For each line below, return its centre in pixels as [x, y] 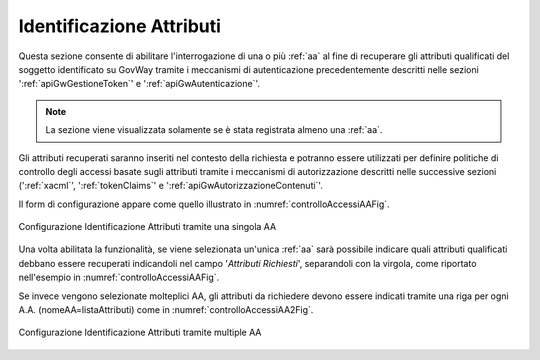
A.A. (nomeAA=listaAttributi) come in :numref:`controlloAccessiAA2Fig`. [166, 310]
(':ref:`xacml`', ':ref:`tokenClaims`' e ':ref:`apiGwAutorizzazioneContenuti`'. [171, 186]
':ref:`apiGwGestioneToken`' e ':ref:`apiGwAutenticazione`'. [139, 84]
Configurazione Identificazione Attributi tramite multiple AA [140, 332]
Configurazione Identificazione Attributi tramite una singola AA [147, 227]
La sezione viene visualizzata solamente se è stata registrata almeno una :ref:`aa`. [214, 130]
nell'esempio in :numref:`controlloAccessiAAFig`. [119, 277]
